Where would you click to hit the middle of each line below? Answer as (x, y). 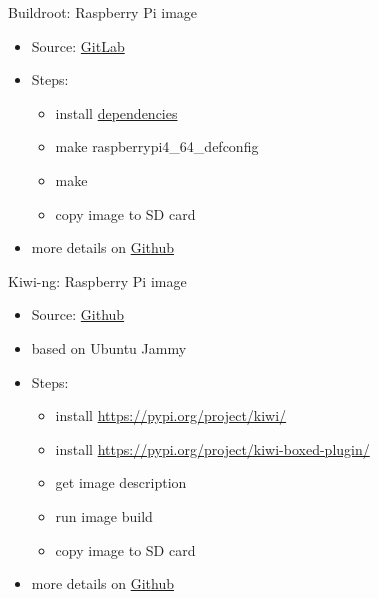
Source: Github (78, 314)
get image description (121, 482)
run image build (104, 515)
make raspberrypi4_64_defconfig (157, 146)
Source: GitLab (78, 45)
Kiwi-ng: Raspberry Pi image (97, 280)
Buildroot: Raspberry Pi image (103, 12)
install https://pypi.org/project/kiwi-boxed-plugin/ (212, 448)
